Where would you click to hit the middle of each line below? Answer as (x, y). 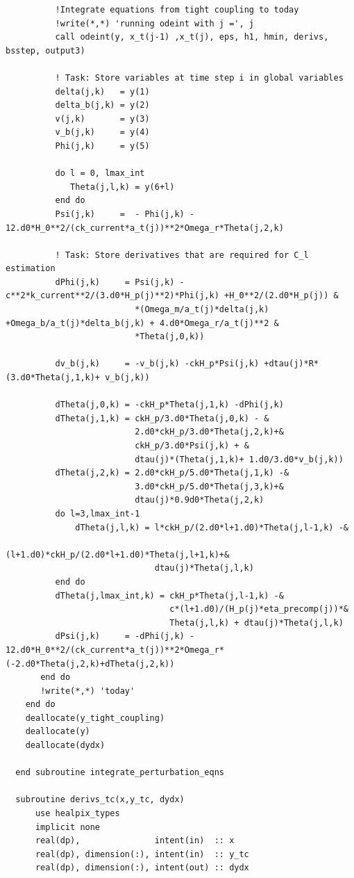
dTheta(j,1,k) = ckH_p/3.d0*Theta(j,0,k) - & (162, 418)
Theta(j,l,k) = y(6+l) (123, 187)
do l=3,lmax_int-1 (98, 513)
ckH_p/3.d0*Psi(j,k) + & (192, 446)
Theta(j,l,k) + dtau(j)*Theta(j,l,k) (256, 623)
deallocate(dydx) (65, 746)
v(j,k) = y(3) (102, 119)
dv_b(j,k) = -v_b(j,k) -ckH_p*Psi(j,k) (157, 364)
